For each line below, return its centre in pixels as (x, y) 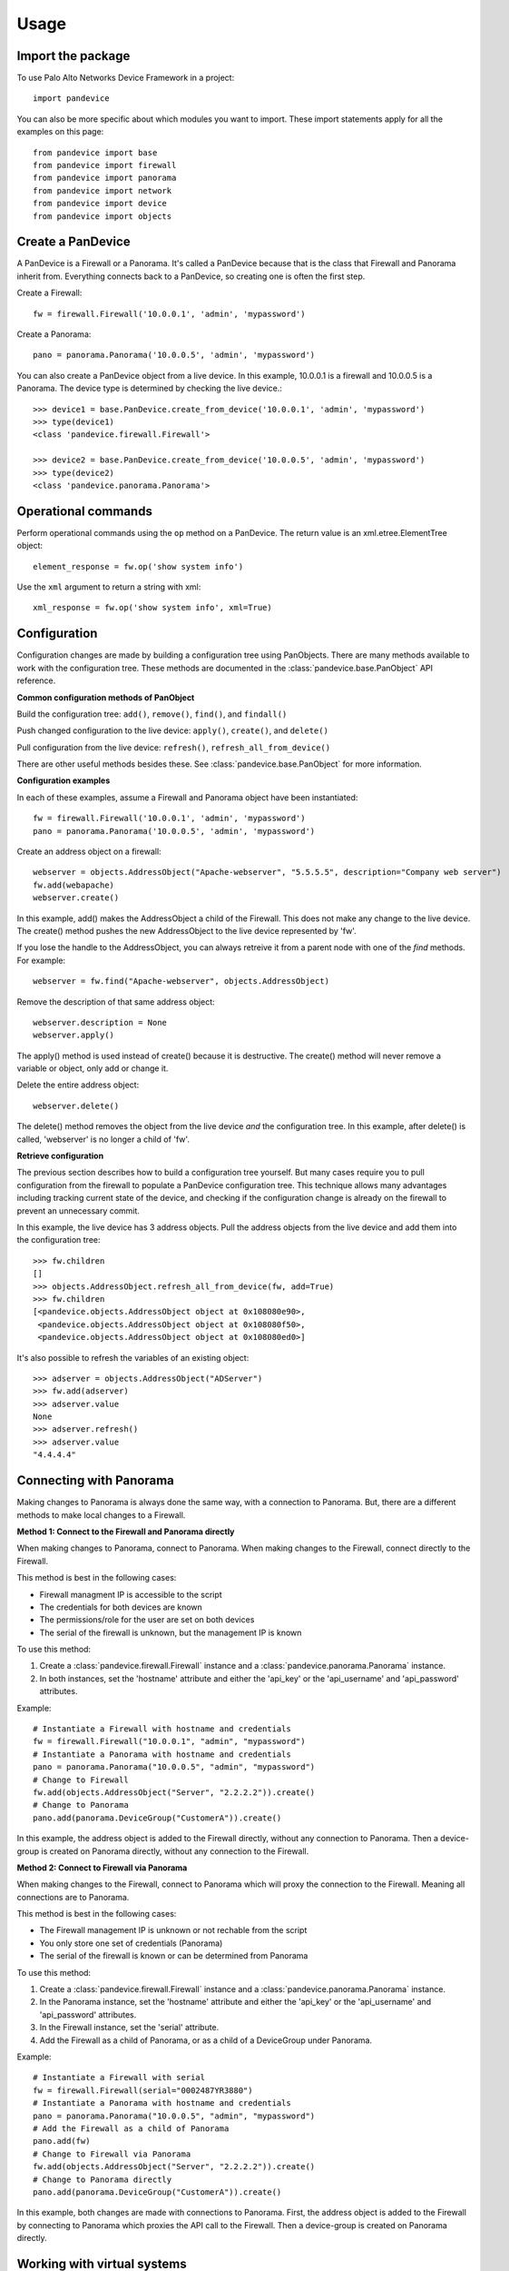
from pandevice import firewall (105, 165)
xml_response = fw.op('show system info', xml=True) (152, 608)
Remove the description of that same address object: (116, 1002)
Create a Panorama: (54, 334)
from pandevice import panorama (105, 178)
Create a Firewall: (49, 293)
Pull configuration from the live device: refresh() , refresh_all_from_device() (174, 747)
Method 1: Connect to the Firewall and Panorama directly (126, 1532)
